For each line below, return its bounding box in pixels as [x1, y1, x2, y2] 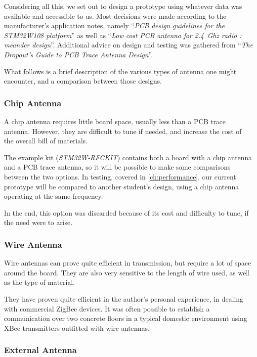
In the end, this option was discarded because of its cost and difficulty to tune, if [4, 207, 249, 218]
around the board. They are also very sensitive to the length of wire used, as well [4, 267, 250, 277]
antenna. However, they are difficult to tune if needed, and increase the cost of [4, 126, 242, 136]
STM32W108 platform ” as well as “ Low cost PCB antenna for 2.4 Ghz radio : [4, 30, 242, 40]
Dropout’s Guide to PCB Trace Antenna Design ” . [4, 49, 153, 59]
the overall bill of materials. [4, 135, 87, 146]
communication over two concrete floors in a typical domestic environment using [4, 313, 247, 323]
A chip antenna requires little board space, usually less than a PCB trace [4, 116, 226, 126]
